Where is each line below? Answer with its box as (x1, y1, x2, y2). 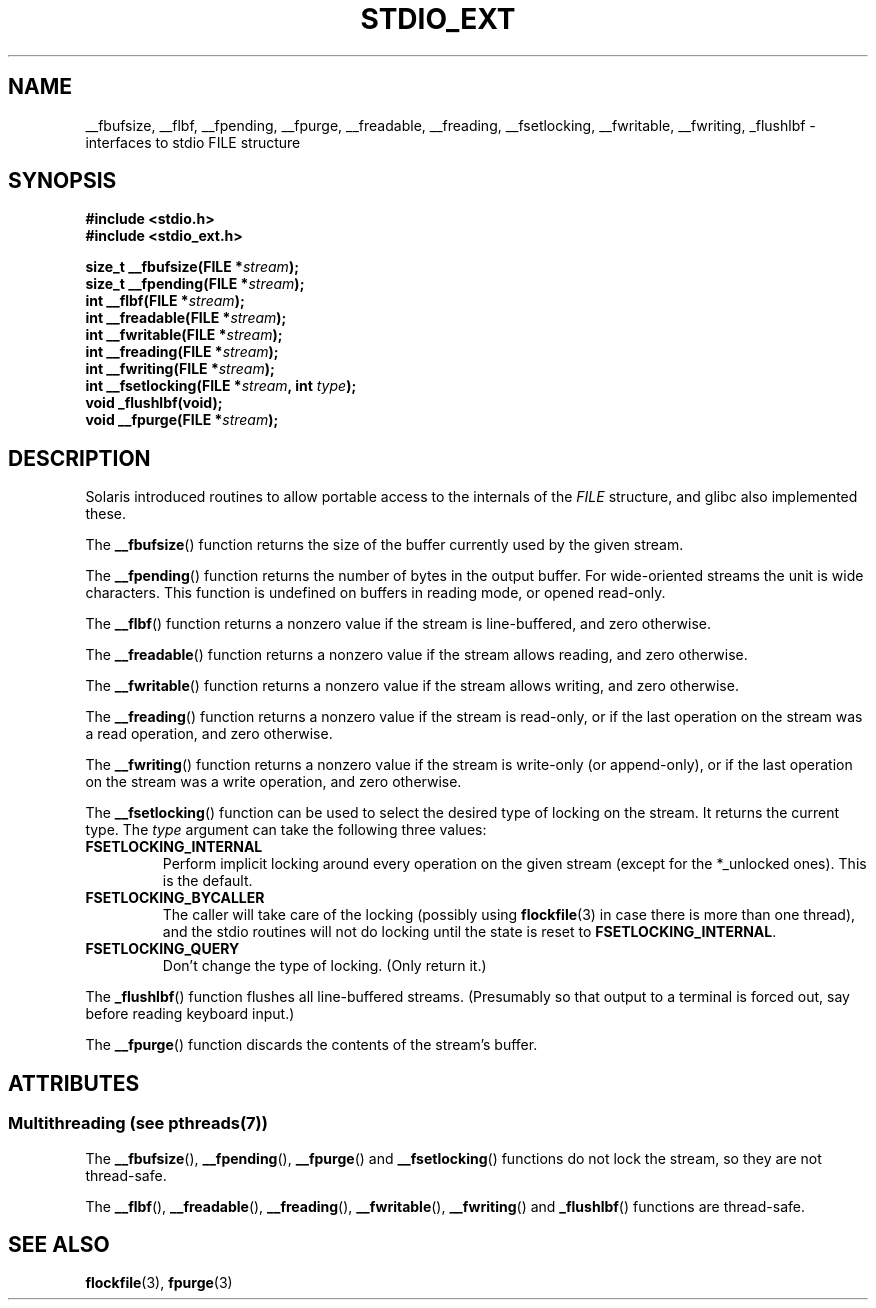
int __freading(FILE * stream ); (85, 343, 279, 361)
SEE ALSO (8, 1231, 110, 1257)
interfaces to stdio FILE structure (85, 133, 301, 151)
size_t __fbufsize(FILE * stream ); (85, 258, 299, 276)
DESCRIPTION (8, 445, 151, 471)
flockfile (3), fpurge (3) (85, 1274, 233, 1292)
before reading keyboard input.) (85, 1005, 295, 1023)
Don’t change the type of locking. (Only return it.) (162, 957, 487, 975)
